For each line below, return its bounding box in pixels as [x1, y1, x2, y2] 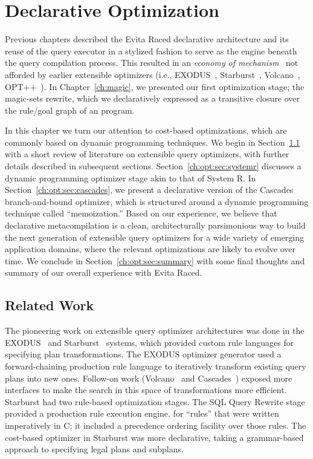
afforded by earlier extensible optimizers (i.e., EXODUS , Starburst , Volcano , [5, 68, 300, 80]
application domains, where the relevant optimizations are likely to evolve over [5, 243, 295, 255]
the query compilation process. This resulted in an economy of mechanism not [5, 56, 298, 69]
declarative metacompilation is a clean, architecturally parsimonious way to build [5, 219, 306, 232]
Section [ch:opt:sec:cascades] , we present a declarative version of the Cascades [5, 183, 294, 196]
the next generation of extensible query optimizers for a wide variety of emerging [5, 230, 305, 243]
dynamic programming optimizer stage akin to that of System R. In [5, 171, 256, 184]
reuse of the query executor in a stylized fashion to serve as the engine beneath [5, 44, 297, 57]
